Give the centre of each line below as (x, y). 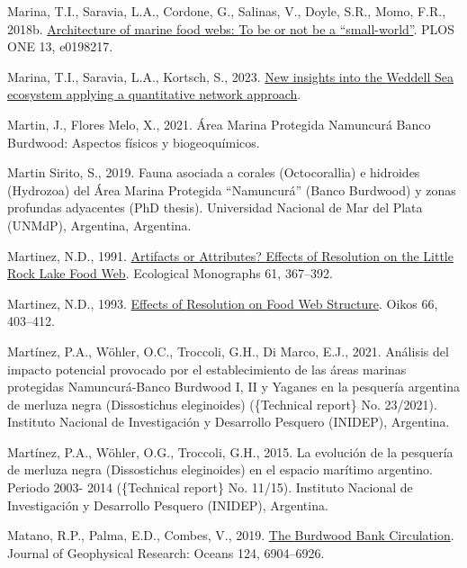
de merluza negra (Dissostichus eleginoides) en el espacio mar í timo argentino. (220, 469)
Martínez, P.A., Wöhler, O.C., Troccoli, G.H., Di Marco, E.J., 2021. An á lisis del (228, 351)
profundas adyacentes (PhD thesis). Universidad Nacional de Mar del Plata (215, 207)
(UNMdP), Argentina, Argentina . (99, 225)
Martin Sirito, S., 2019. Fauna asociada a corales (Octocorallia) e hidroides (214, 172)
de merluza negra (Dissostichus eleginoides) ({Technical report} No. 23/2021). (222, 404)
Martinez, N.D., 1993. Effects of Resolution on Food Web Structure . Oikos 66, (223, 303)
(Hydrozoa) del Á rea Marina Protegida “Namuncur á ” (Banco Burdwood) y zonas (232, 189)
